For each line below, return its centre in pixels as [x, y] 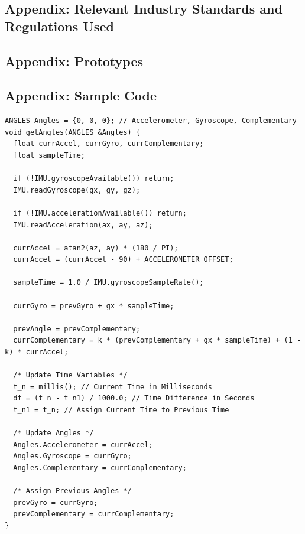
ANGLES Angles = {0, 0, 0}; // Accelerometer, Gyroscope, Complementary [151, 121]
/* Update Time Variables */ [70, 375]
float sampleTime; [49, 155]
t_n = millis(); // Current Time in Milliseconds [113, 387]
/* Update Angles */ [53, 433]
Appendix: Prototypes [74, 61]
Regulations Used [59, 26]
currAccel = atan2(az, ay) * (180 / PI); [96, 248]
